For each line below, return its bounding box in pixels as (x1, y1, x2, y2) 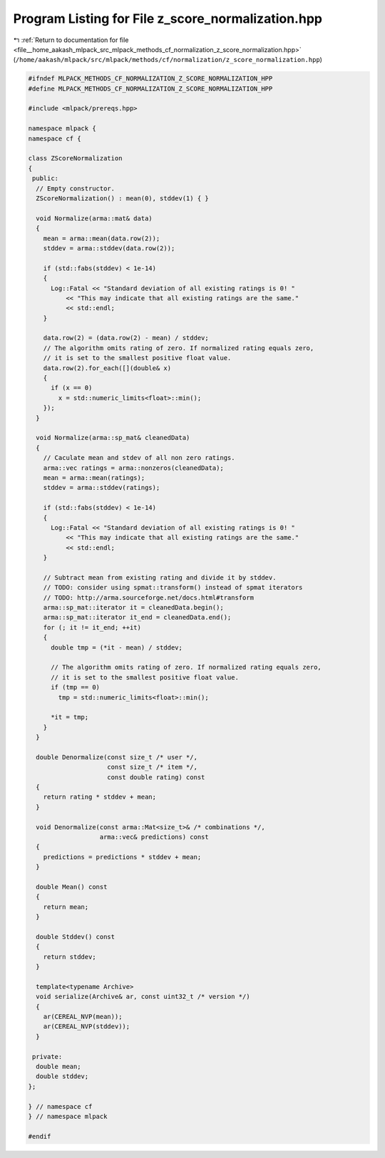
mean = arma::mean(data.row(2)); (43, 234, 160, 242)
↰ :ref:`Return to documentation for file (13, 36, 129, 44)
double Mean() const (36, 883, 108, 891)
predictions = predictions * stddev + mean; (43, 853, 202, 861)
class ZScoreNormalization (28, 154, 123, 163)
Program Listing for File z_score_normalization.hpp (13, 11, 322, 26)
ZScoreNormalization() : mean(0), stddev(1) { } (36, 195, 210, 203)
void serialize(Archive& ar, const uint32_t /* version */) (36, 993, 250, 1001)
